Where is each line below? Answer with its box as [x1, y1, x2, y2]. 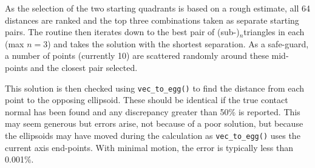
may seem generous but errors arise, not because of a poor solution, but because [5, 117, 303, 130]
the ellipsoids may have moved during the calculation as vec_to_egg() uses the [5, 129, 300, 141]
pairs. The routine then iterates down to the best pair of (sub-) [5, 25, 240, 38]
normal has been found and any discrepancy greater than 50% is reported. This [5, 105, 300, 118]
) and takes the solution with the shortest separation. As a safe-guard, [47, 37, 309, 50]
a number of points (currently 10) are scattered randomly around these [5, 49, 269, 62]
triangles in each [243, 25, 305, 38]
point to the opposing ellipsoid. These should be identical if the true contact [5, 93, 288, 106]
